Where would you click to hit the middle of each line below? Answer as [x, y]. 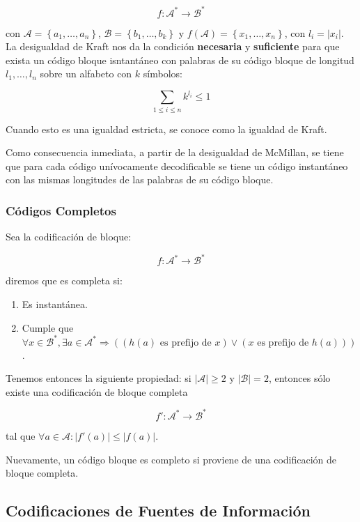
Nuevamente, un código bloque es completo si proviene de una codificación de [171, 459]
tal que [21, 435]
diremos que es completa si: [64, 281]
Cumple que [48, 327]
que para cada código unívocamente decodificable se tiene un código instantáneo [177, 166]
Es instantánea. [55, 304]
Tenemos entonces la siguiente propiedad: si [99, 378]
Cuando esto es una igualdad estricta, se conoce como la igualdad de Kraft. [166, 129]
